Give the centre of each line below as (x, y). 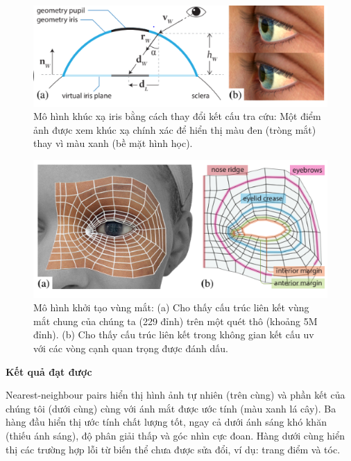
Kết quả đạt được (49, 371)
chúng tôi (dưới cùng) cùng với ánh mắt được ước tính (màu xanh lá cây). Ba (171, 408)
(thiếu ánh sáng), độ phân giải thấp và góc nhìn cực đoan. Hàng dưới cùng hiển (175, 436)
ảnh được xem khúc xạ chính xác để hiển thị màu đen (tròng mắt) (175, 129)
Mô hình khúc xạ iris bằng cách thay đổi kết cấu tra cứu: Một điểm (177, 116)
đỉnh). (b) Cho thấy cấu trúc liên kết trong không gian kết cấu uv (174, 334)
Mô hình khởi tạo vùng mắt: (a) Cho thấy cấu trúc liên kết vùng (171, 307)
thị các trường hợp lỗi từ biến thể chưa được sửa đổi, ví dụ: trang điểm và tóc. (173, 449)
